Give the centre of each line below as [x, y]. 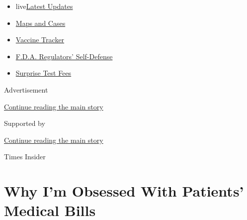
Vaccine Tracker [40, 40]
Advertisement [26, 89]
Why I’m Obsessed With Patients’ [124, 191]
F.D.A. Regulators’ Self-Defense [64, 56]
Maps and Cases [41, 23]
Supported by [25, 123]
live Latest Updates [44, 6]
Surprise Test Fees [43, 73]
